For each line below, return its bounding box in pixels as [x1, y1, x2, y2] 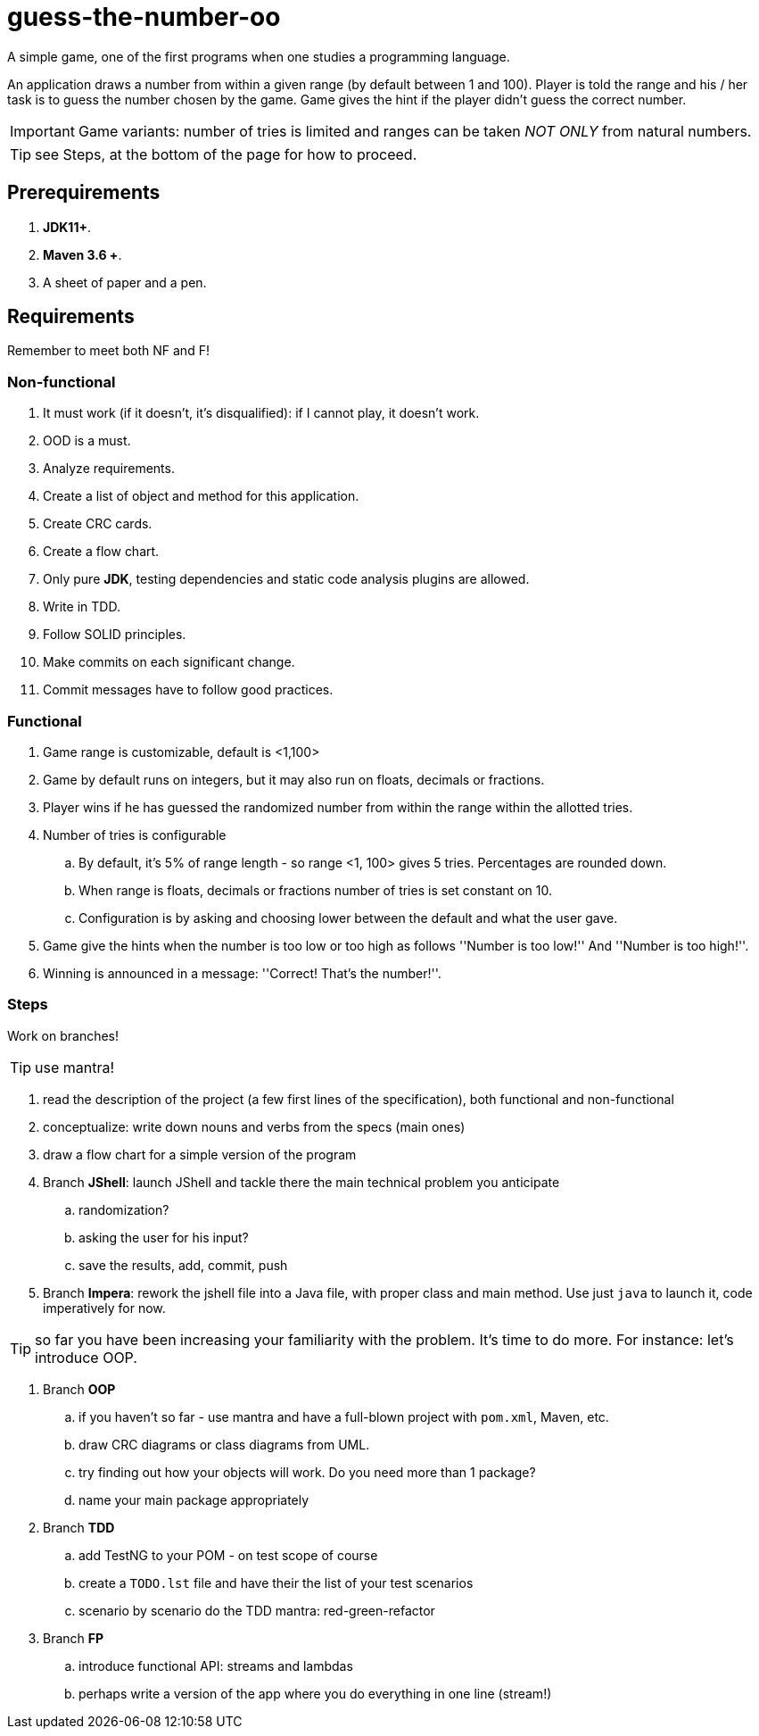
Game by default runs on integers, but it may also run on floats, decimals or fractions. [43, 771, 545, 787]
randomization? [78, 1201, 169, 1217]
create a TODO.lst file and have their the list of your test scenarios [78, 1574, 474, 1591]
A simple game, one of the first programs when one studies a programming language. [7, 48, 510, 64]
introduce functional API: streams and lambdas [78, 1657, 353, 1674]
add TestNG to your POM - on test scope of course [78, 1547, 378, 1563]
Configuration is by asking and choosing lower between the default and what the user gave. [78, 910, 618, 926]
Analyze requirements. [43, 461, 175, 477]
